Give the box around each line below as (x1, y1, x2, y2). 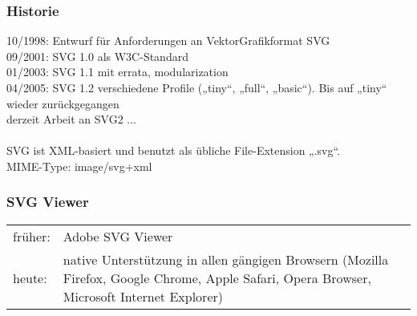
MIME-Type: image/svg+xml (6, 157, 152, 174)
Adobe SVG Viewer (63, 226, 173, 245)
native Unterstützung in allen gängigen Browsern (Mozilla (63, 249, 389, 269)
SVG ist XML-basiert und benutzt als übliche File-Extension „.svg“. (6, 142, 341, 159)
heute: (13, 268, 47, 287)
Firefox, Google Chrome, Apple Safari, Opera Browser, (63, 268, 371, 287)
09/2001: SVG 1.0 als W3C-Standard (6, 47, 188, 64)
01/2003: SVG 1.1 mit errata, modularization (6, 63, 229, 80)
